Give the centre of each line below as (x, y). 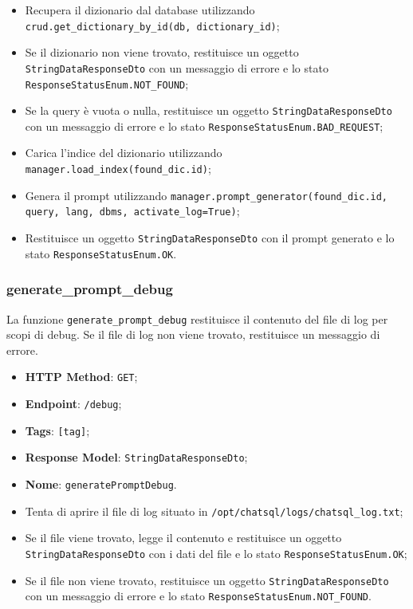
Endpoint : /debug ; (73, 404)
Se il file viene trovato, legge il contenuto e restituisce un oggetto (183, 538)
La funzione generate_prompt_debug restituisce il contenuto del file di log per (197, 318)
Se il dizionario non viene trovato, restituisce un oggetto (162, 52)
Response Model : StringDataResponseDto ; (136, 457)
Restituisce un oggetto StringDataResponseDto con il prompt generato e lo (210, 238)
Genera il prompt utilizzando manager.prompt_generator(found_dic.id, (206, 195)
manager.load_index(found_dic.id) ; (118, 169)
